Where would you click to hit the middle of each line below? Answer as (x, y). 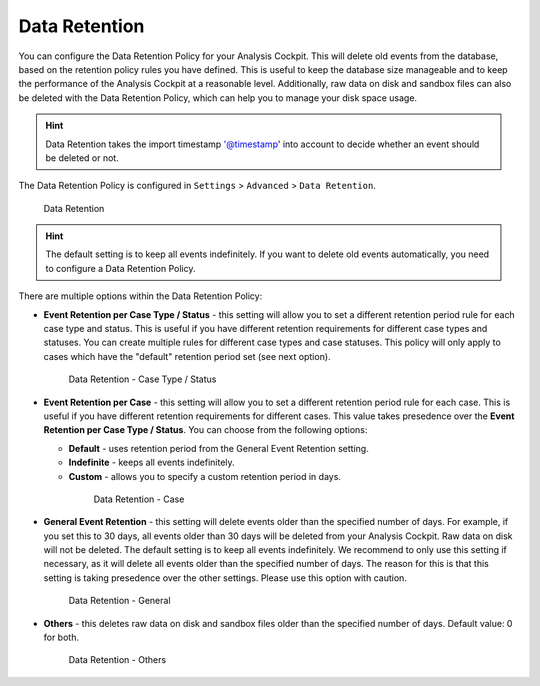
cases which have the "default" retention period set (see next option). (187, 356)
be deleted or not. (82, 157)
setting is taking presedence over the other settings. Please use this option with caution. (225, 577)
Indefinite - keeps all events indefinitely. (151, 462)
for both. (61, 637)
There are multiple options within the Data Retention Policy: (140, 296)
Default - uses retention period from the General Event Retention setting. (218, 448)
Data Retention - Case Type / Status (142, 379)
